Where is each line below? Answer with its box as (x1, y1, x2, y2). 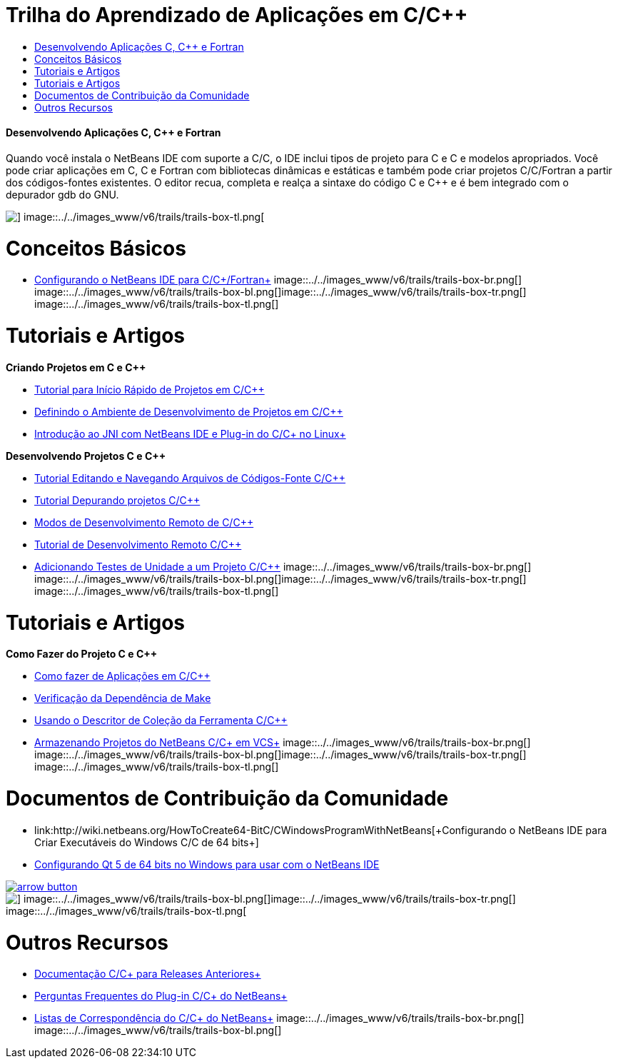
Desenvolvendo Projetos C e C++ (6, 449, 166, 462)
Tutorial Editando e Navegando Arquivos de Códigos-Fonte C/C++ (34, 471, 346, 484)
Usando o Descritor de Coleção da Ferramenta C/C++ (34, 714, 288, 727)
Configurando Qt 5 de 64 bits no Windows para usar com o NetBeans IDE (34, 858, 380, 870)
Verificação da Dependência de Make (34, 692, 211, 705)
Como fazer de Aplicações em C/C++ (34, 670, 211, 683)
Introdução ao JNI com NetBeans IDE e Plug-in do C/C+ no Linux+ (34, 427, 346, 440)
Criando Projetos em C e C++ (6, 361, 146, 373)
